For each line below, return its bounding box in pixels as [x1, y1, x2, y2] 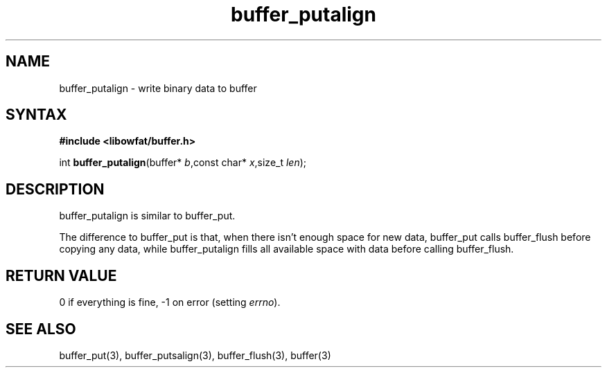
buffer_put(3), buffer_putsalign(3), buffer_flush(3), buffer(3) [59, 349, 331, 361]
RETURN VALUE [6, 266, 117, 284]
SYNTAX [6, 106, 67, 124]
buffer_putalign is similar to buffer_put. [59, 210, 236, 222]
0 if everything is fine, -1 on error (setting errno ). [59, 296, 281, 309]
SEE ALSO [6, 320, 76, 338]
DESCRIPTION [6, 180, 105, 198]
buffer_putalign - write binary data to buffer [59, 82, 257, 94]
